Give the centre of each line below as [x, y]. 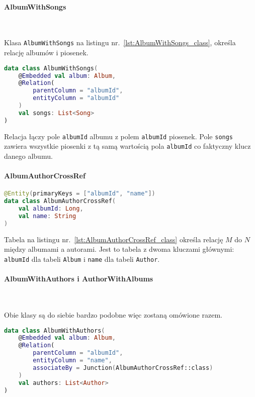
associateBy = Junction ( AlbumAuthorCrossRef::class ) [123, 368]
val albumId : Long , [51, 209]
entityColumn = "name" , [72, 361]
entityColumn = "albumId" [76, 98]
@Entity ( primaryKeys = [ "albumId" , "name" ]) [80, 194]
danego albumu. [28, 156]
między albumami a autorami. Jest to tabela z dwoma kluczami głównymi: [119, 249]
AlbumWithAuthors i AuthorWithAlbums [79, 279]
